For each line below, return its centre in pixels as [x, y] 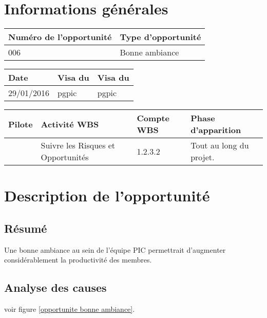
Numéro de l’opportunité [60, 37]
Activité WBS [70, 124]
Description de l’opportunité [107, 195]
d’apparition [216, 130]
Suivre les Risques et [78, 145]
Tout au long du [220, 145]
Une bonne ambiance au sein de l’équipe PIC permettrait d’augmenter [115, 249]
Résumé [26, 228]
